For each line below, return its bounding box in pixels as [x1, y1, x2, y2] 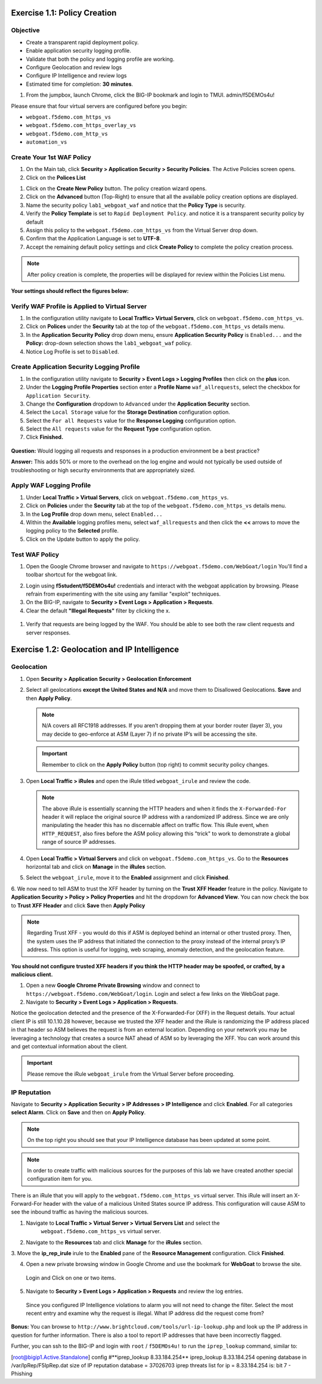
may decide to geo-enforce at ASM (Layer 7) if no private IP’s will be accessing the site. [42, 730, 258, 738]
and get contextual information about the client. [11, 1043, 128, 1050]
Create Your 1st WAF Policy [11, 153, 92, 161]
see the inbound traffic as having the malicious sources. [11, 1208, 149, 1216]
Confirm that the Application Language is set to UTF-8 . [26, 235, 162, 242]
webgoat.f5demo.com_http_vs [26, 130, 109, 137]
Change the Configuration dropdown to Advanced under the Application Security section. [26, 400, 250, 407]
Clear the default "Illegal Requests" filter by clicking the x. [26, 607, 171, 614]
